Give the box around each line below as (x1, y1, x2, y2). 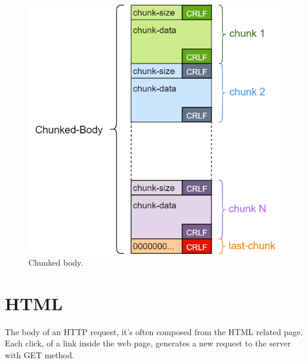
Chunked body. (28, 256, 84, 269)
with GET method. (5, 348, 75, 361)
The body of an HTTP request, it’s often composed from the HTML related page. (5, 325, 303, 337)
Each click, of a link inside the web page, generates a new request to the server (5, 337, 291, 349)
